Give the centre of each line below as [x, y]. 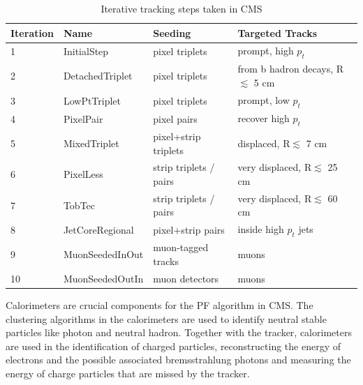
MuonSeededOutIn [103, 278]
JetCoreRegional [98, 229]
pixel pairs [175, 118]
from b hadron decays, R [291, 69]
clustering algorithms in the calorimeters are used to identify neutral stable [166, 318]
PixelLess [83, 174]
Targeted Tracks [277, 32]
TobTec [79, 205]
